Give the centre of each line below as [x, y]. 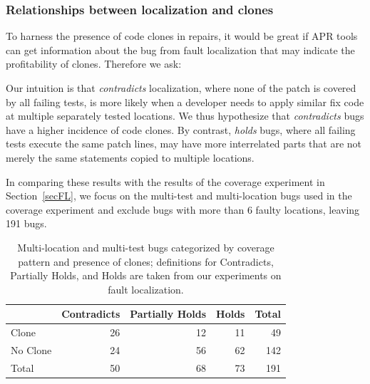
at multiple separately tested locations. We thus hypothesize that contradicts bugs [185, 116]
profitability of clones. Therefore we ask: [94, 64]
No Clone [31, 350]
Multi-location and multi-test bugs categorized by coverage [146, 247]
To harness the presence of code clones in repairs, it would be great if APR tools [182, 36]
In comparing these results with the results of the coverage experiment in [165, 181]
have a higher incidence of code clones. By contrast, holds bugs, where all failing [181, 129]
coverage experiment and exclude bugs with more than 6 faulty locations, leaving [183, 209]
